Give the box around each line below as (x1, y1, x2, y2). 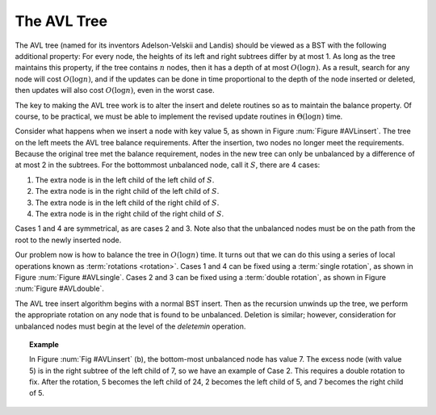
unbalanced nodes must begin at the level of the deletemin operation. (15, 321, 246, 331)
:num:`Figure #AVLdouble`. (15, 283, 105, 294)
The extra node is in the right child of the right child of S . (35, 209, 224, 219)
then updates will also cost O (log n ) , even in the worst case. (15, 86, 215, 95)
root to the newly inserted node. (15, 235, 122, 245)
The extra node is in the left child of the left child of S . (35, 174, 215, 185)
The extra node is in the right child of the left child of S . (35, 187, 220, 196)
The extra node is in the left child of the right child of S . (35, 198, 220, 207)
